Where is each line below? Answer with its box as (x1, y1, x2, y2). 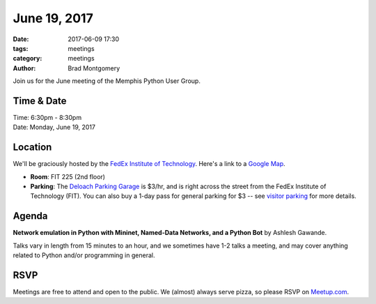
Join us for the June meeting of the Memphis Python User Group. (13, 77, 201, 85)
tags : (13, 44, 29, 52)
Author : (13, 63, 36, 73)
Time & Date (13, 95, 67, 107)
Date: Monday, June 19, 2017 (13, 123, 95, 132)
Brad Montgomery (68, 63, 120, 73)
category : (13, 54, 42, 63)
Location (13, 142, 52, 153)
